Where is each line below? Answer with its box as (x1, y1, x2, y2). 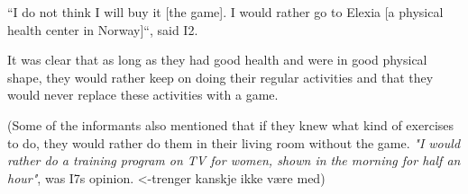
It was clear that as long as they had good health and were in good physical (7, 50, 427, 69)
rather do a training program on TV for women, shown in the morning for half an (7, 151, 461, 170)
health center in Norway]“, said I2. (7, 20, 198, 39)
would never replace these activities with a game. (7, 85, 279, 104)
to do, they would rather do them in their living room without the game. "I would (7, 133, 461, 152)
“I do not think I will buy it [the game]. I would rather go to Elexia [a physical (7, 3, 444, 21)
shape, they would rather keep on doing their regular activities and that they (7, 67, 434, 86)
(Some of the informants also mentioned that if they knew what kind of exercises (7, 115, 454, 134)
